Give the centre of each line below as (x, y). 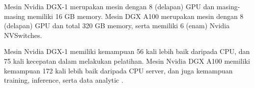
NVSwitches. (23, 35)
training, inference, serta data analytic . (64, 80)
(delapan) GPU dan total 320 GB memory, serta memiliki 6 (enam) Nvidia (117, 26)
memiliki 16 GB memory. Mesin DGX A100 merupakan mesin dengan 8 (135, 16)
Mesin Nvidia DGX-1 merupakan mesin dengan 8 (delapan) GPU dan (109, 6)
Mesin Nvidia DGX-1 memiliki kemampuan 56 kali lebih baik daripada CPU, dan (127, 51)
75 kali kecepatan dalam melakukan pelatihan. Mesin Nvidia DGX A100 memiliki (127, 61)
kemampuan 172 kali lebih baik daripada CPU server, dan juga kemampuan (118, 70)
